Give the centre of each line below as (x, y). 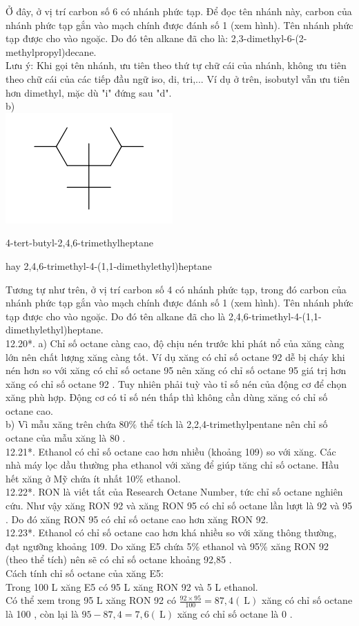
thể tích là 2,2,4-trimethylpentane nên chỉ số (234, 424)
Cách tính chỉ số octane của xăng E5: (85, 573)
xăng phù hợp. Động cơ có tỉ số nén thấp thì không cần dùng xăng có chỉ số (167, 397)
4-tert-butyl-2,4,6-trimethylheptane (79, 243)
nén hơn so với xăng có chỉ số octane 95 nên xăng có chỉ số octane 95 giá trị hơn (176, 370)
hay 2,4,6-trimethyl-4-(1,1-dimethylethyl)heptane (109, 265)
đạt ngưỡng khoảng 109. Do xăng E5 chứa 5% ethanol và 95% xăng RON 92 (167, 546)
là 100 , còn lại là (42, 614)
